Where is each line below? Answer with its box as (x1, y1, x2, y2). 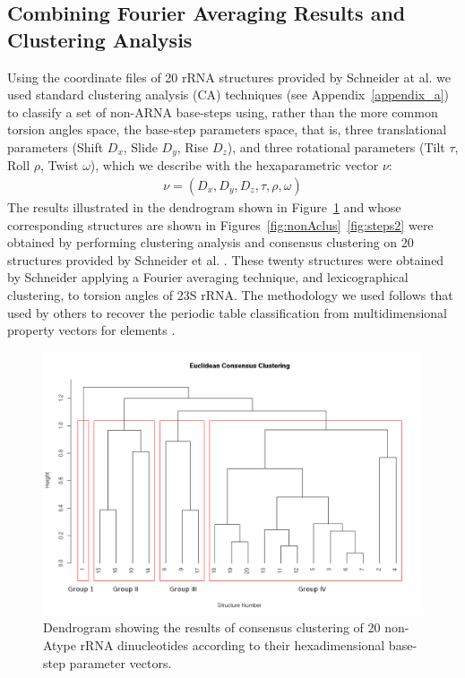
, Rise (177, 137, 209, 156)
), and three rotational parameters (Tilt (227, 137, 445, 156)
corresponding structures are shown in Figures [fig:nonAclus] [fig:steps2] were (7, 215, 434, 234)
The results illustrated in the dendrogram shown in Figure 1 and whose (7, 198, 401, 217)
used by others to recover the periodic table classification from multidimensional (7, 303, 447, 322)
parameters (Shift (7, 137, 104, 156)
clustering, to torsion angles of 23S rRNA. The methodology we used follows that (7, 286, 453, 305)
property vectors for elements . (7, 321, 176, 339)
